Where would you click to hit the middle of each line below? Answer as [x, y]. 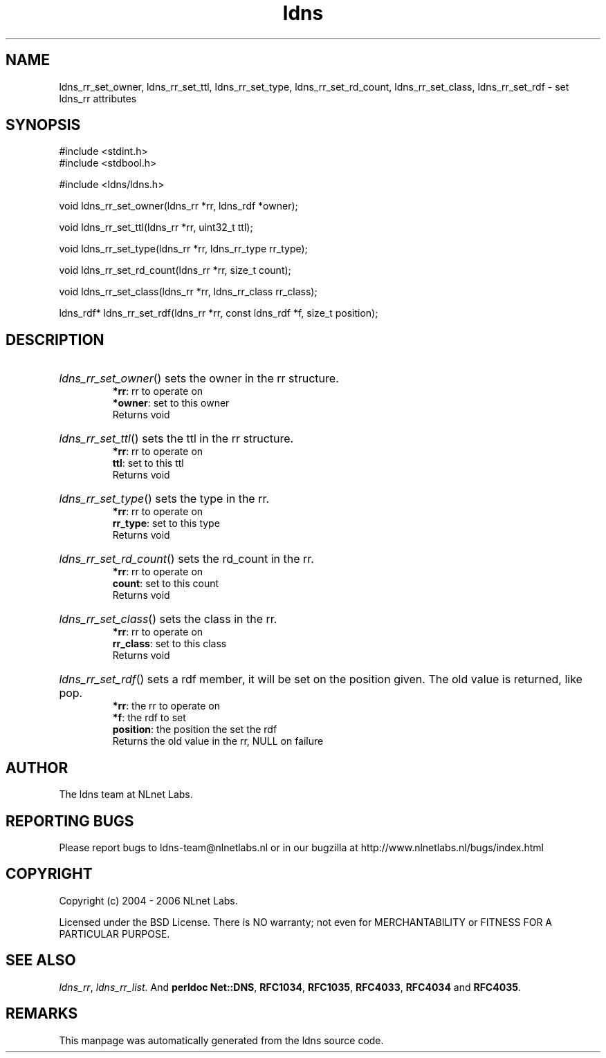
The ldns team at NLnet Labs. [126, 795]
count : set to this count [166, 584]
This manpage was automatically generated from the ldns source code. [221, 1040]
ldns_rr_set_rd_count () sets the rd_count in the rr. [186, 559]
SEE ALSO [41, 960]
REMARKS [42, 1014]
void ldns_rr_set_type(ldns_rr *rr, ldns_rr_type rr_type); [183, 249]
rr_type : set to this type [166, 523]
